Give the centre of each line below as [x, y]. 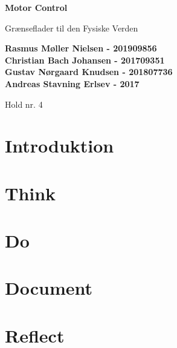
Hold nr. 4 [24, 104]
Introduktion [60, 146]
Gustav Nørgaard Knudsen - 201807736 [89, 72]
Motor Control [36, 7]
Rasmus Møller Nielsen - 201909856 [81, 48]
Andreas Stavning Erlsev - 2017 [72, 83]
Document [49, 288]
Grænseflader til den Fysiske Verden [72, 28]
